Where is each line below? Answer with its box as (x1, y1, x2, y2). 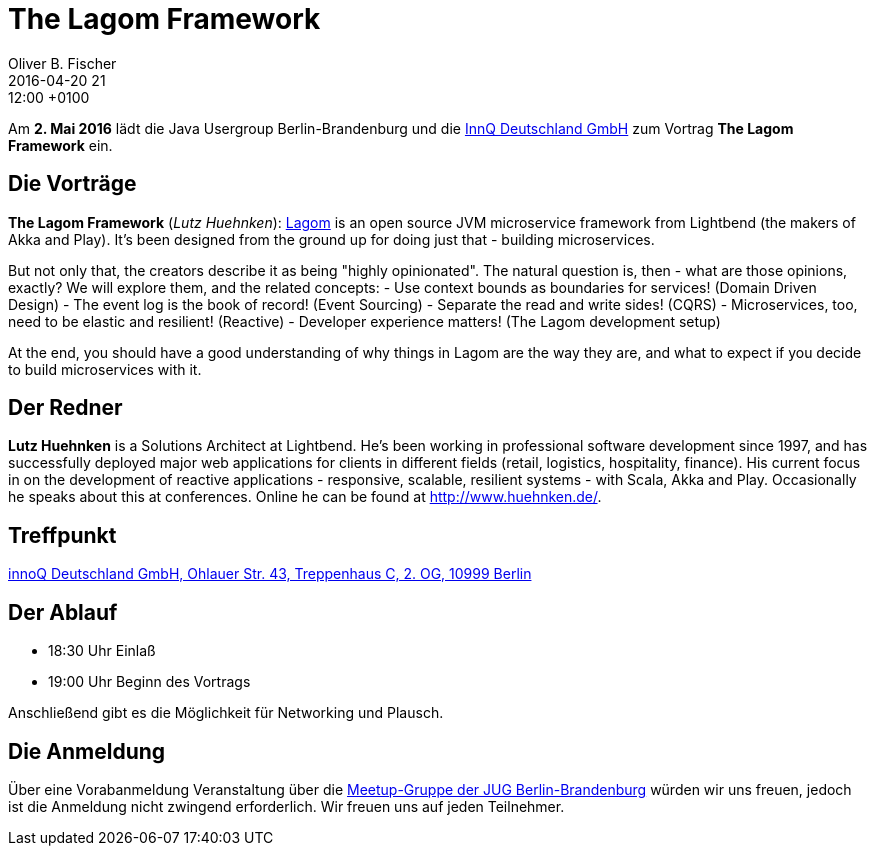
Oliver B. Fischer (8, 54, 117, 72)
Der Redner (8, 395, 123, 421)
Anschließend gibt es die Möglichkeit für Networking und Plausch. (8, 704, 444, 722)
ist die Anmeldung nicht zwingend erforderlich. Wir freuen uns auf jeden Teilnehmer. (8, 797, 565, 815)
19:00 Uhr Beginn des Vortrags (48, 673, 251, 691)
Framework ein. (8, 136, 113, 154)
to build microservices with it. (8, 360, 202, 378)
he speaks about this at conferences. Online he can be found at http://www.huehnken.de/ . (8, 488, 602, 506)
